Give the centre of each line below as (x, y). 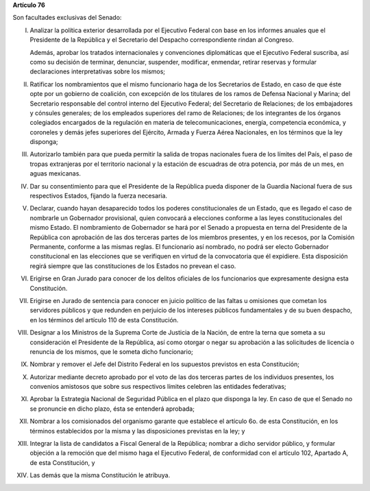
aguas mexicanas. (56, 173)
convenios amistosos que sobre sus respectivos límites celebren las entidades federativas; (158, 387)
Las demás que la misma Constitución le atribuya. (100, 475)
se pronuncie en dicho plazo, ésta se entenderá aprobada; (112, 409)
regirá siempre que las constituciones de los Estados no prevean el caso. (133, 266)
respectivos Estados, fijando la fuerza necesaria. (99, 196)
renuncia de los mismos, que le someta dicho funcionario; (111, 351)
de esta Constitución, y (62, 462)
